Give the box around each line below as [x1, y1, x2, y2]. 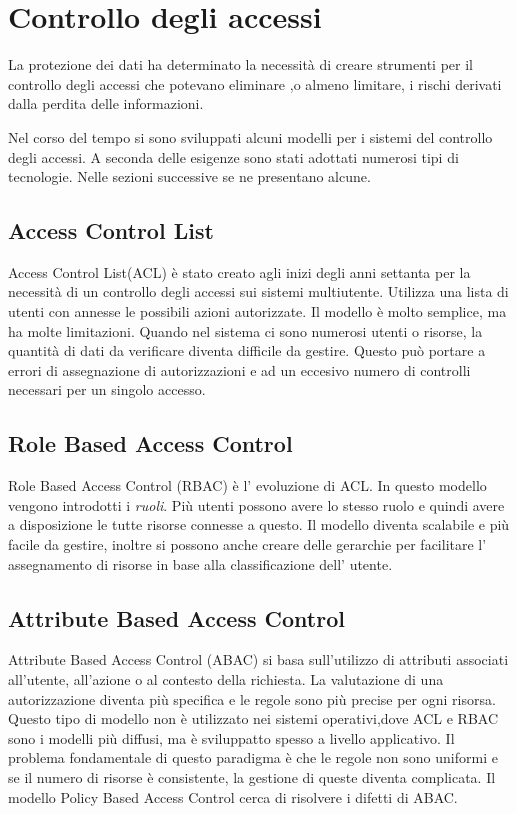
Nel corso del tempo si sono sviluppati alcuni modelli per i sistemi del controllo [8, 126, 493, 147]
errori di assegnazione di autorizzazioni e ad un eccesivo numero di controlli [8, 359, 471, 380]
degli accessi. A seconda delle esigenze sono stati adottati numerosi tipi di [8, 146, 459, 167]
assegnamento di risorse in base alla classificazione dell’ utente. [8, 553, 393, 574]
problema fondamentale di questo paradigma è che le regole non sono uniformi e [8, 747, 498, 768]
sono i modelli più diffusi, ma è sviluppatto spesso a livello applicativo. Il [8, 727, 455, 748]
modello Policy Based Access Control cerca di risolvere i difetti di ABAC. [8, 786, 458, 807]
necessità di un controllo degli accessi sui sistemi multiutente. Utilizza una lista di [8, 281, 509, 302]
